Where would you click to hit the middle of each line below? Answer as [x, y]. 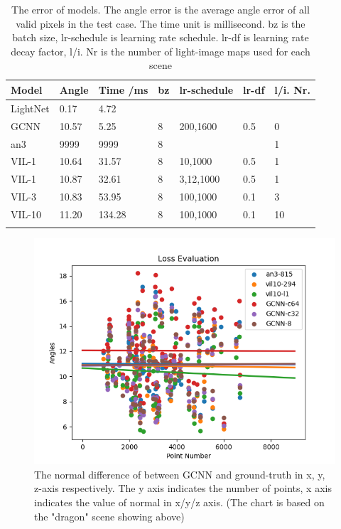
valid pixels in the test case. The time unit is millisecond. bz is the [161, 23]
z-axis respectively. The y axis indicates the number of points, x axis [183, 488]
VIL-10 [26, 214]
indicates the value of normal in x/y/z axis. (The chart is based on [179, 502]
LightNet [30, 108]
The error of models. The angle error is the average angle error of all [161, 9]
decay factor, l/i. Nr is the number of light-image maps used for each [161, 51]
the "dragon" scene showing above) [109, 516]
